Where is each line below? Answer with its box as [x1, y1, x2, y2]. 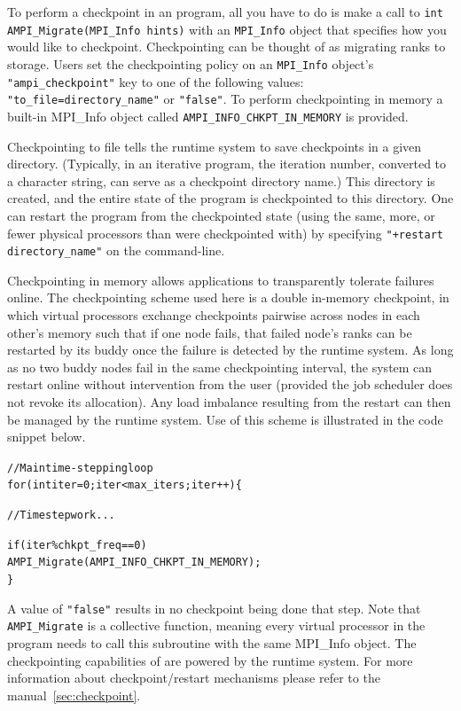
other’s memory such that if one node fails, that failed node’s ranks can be [7, 323, 412, 341]
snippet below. [7, 427, 86, 446]
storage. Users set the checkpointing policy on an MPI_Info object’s [7, 54, 374, 73]
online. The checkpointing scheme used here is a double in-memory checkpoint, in [7, 288, 449, 307]
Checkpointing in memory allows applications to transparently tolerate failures [7, 270, 434, 289]
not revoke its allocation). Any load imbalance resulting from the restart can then [7, 392, 451, 410]
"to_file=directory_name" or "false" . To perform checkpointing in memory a [7, 90, 443, 108]
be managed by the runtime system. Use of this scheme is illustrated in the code [7, 410, 443, 428]
